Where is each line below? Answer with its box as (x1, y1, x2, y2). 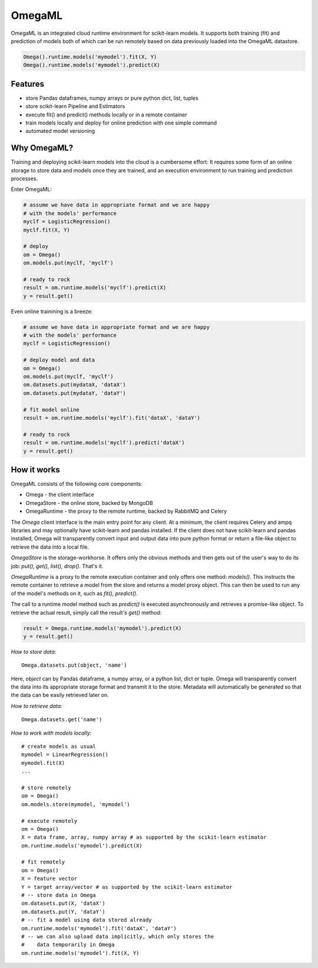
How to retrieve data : (11, 702, 62, 709)
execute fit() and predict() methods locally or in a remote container (25, 111, 188, 118)
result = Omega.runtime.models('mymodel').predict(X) (23, 625, 182, 631)
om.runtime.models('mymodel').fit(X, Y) (21, 950, 140, 956)
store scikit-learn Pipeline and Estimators (25, 103, 125, 110)
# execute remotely (21, 817, 78, 824)
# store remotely (21, 784, 71, 791)
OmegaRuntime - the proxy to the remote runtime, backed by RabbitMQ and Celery (25, 508, 227, 515)
